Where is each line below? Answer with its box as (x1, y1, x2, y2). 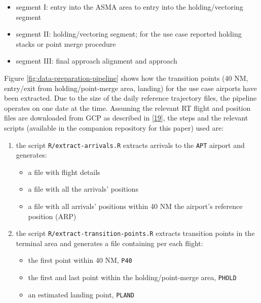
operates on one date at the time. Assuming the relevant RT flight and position (4, 102, 251, 113)
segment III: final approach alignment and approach (16, 55, 177, 66)
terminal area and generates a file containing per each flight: (16, 237, 203, 248)
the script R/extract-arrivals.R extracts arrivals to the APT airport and (16, 139, 245, 150)
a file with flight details (28, 166, 100, 177)
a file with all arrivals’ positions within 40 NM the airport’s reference (28, 200, 243, 211)
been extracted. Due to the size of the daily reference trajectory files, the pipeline (4, 93, 257, 103)
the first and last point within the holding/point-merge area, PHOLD (28, 272, 237, 283)
